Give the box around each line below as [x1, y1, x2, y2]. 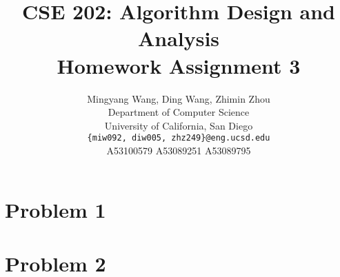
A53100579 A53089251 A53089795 [106, 143, 251, 157]
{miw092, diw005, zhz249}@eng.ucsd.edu [87, 133, 270, 143]
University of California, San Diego [104, 118, 253, 132]
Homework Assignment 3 [57, 51, 301, 79]
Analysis [137, 24, 220, 52]
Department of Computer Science [108, 105, 250, 119]
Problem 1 [5, 195, 106, 223]
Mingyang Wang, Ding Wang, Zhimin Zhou [87, 91, 270, 105]
